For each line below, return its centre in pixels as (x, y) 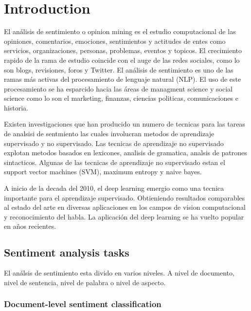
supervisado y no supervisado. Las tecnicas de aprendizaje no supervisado (114, 143)
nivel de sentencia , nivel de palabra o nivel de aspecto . (85, 282)
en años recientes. (30, 226)
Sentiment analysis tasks (67, 252)
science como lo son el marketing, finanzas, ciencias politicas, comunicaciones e (121, 98)
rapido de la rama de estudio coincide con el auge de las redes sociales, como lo (122, 60)
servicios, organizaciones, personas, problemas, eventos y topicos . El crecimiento (123, 50)
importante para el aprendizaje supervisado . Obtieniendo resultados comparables (125, 197)
